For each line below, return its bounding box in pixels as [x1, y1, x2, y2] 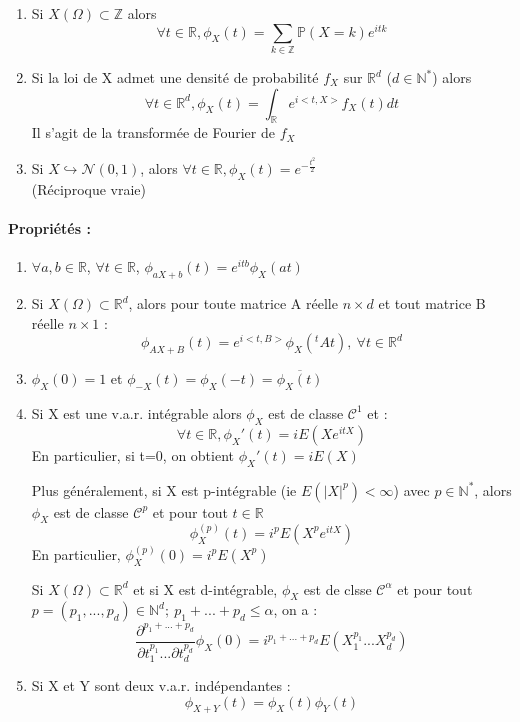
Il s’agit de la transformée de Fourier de [31, 122, 275, 143]
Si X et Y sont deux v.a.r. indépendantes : [31, 674, 291, 695]
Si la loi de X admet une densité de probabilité [31, 67, 319, 87]
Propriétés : [8, 218, 91, 239]
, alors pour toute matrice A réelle [128, 293, 338, 314]
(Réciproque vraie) [31, 178, 147, 199]
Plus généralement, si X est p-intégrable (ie [31, 479, 297, 500]
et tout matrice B [378, 293, 486, 314]
